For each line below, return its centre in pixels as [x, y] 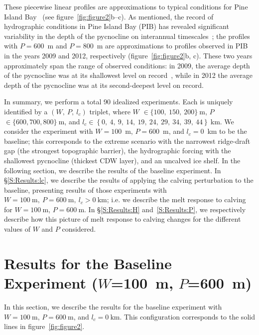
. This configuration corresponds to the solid [187, 316]
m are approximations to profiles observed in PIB [172, 46]
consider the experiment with [49, 131]
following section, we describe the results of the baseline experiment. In [113, 170]
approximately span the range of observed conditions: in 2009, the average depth [127, 65]
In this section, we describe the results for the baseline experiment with [113, 306]
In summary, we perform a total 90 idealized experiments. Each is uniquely [119, 102]
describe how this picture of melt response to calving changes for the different [123, 219]
